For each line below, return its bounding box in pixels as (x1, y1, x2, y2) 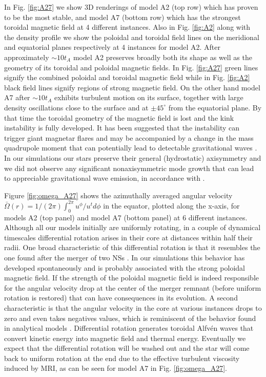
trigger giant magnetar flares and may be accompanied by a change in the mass (4, 132, 254, 143)
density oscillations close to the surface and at (4, 102, 149, 112)
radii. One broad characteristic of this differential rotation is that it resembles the (4, 242, 260, 253)
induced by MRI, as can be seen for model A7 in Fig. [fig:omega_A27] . (4, 363, 227, 373)
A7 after (4, 92, 30, 103)
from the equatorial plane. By (168, 102, 262, 112)
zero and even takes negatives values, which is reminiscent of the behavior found (4, 312, 256, 323)
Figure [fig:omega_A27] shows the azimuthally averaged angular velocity (4, 190, 233, 200)
